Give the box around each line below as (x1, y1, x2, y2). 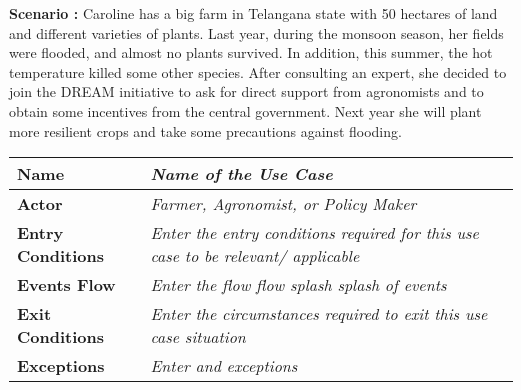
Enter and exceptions (150, 354, 298, 378)
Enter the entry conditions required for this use (150, 221, 479, 245)
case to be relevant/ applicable (150, 244, 360, 268)
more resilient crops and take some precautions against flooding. (9, 120, 402, 141)
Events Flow (17, 273, 116, 297)
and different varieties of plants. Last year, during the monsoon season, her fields (9, 22, 504, 43)
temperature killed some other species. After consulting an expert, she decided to (9, 61, 507, 82)
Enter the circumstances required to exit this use (150, 302, 488, 326)
